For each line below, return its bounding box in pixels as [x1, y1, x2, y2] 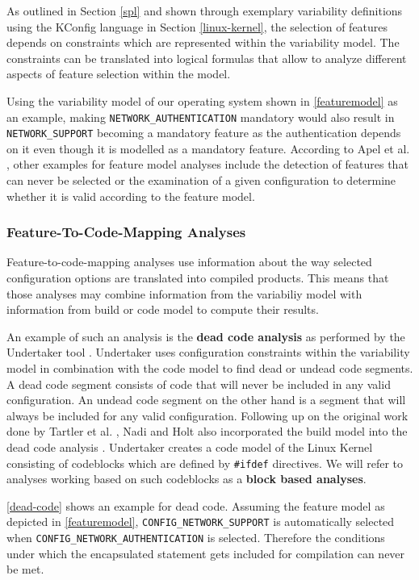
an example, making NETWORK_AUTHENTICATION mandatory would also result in [6, 108, 395, 125]
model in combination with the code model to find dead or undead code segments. [6, 360, 413, 377]
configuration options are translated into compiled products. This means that [6, 269, 389, 286]
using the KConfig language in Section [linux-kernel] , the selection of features [6, 18, 388, 35]
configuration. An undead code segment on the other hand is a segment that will [6, 391, 406, 408]
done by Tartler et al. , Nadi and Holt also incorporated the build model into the [6, 423, 408, 440]
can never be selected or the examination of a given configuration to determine [6, 172, 396, 189]
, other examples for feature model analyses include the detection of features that [6, 156, 409, 173]
